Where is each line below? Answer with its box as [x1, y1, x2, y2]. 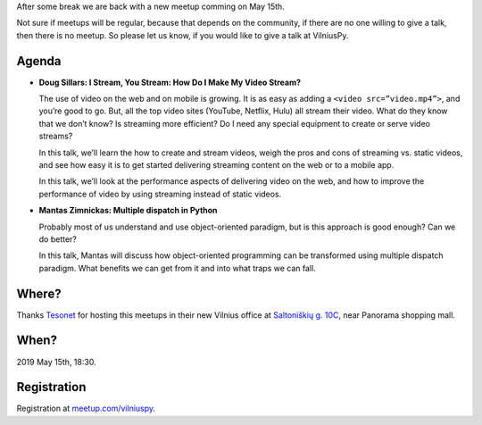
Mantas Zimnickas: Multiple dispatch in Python [38, 205, 218, 216]
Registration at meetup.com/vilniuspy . [16, 403, 156, 414]
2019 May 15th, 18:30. [16, 356, 97, 367]
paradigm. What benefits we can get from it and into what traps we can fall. [38, 262, 316, 273]
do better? [38, 233, 78, 245]
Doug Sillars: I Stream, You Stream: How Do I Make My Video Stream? [38, 77, 302, 87]
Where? [16, 286, 62, 301]
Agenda [16, 54, 62, 69]
